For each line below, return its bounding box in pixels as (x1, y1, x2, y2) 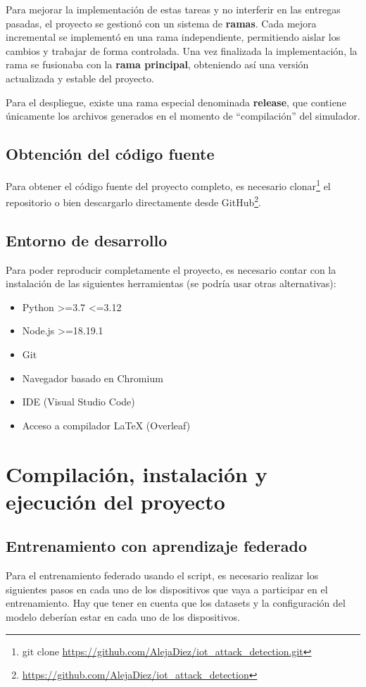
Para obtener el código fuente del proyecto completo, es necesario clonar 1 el (6, 176, 331, 193)
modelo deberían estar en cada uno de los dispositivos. (6, 609, 240, 624)
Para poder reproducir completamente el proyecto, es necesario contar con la (6, 262, 336, 277)
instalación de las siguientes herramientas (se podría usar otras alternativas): (6, 276, 336, 291)
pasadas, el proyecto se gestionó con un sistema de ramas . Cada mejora (6, 15, 317, 30)
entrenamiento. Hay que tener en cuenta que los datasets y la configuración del (6, 595, 346, 610)
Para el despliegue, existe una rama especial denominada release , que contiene (6, 94, 346, 109)
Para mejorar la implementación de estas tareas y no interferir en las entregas (6, 2, 341, 16)
